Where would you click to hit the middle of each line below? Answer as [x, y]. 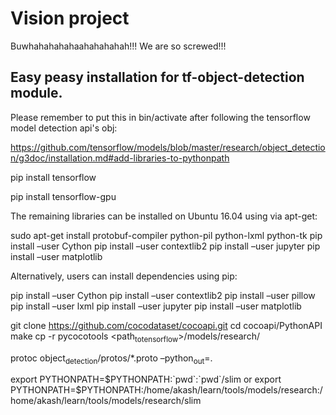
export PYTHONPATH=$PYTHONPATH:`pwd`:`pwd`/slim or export [146, 379]
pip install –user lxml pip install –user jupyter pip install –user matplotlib [156, 306]
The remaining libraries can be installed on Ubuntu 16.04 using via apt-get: [164, 216]
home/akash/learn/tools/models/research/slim [106, 401]
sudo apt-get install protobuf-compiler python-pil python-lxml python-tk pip [166, 235]
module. [36, 93]
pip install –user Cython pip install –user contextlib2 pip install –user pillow [163, 295]
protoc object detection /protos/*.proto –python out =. [111, 359]
